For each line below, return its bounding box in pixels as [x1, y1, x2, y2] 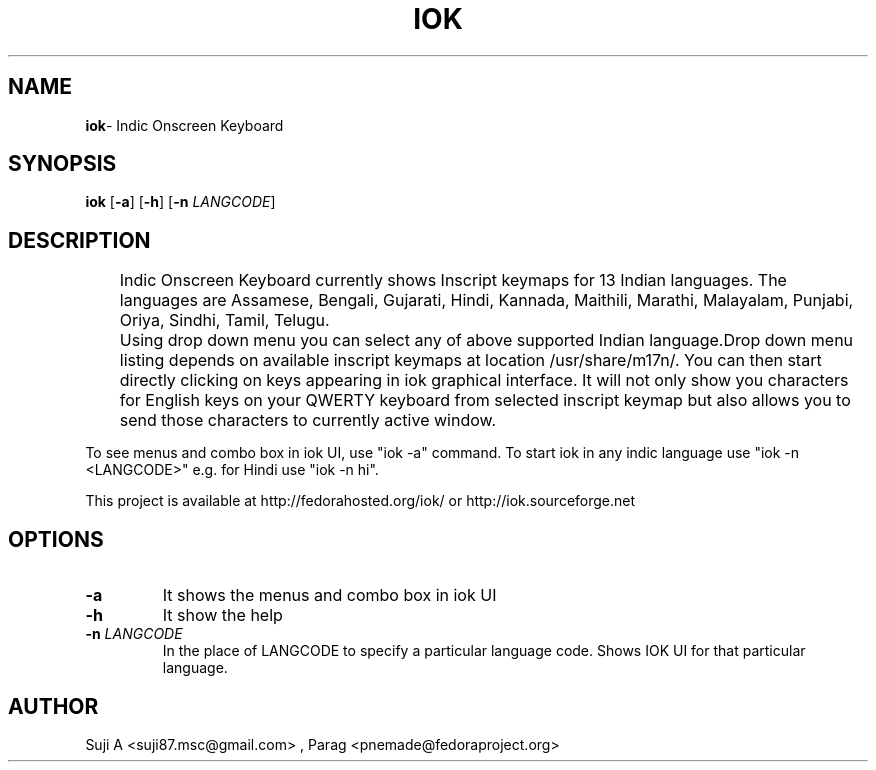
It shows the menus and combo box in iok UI [162, 585, 497, 606]
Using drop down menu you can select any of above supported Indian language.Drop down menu [119, 330, 854, 351]
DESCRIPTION [8, 227, 151, 253]
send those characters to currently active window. [119, 410, 497, 431]
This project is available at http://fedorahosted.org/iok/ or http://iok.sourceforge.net [85, 492, 636, 510]
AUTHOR [8, 693, 99, 719]
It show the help [162, 605, 283, 626]
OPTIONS [8, 526, 104, 552]
